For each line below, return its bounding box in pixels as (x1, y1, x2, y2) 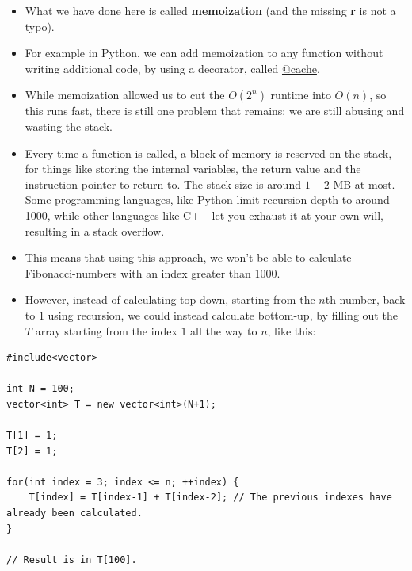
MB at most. (333, 175, 395, 192)
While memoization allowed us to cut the (25, 86, 225, 103)
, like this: (267, 322, 316, 339)
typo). (25, 17, 55, 34)
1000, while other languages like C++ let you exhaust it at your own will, (25, 206, 383, 223)
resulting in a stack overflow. (25, 222, 165, 239)
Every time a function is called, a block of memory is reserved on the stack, (25, 144, 392, 161)
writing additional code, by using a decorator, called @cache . (25, 59, 320, 76)
